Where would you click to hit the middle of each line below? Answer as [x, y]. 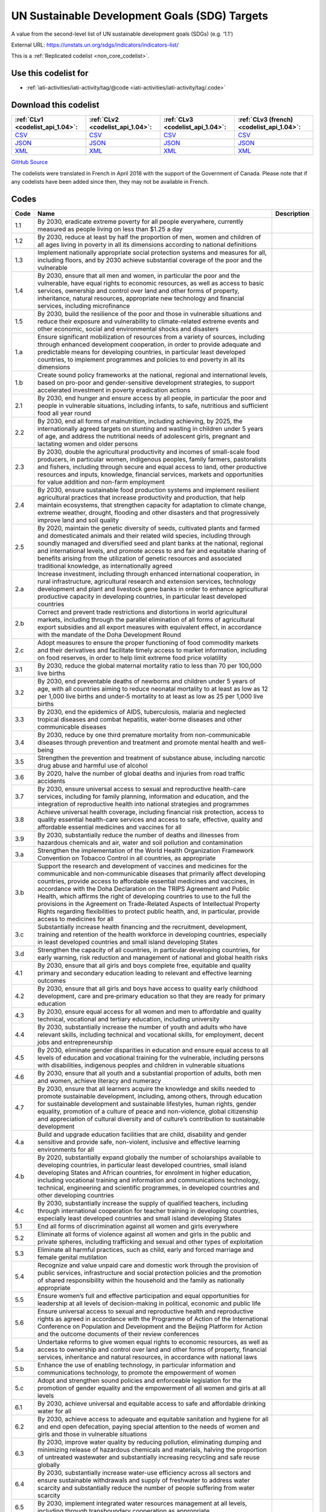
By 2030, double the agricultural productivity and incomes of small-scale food [148, 452]
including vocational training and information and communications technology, [149, 1180]
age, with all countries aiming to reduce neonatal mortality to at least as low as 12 [153, 688]
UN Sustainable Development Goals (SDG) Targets [140, 16]
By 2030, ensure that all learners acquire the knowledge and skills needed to [146, 1089]
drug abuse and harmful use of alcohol [92, 765]
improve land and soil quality [78, 520]
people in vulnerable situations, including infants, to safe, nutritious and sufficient [153, 405]
